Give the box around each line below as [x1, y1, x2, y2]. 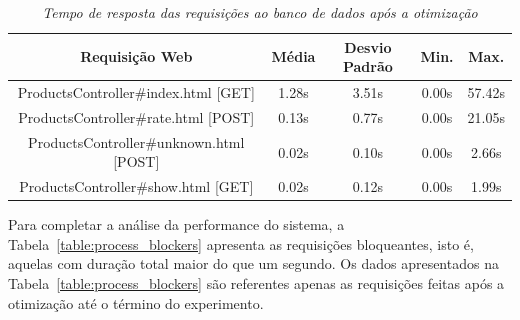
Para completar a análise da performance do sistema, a [8, 214, 345, 235]
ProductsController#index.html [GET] [17, 82, 255, 103]
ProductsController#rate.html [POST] [18, 106, 255, 127]
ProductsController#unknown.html [28, 131, 245, 152]
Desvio [344, 36, 392, 57]
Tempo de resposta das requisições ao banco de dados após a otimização [42, 2, 478, 22]
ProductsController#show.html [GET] [19, 176, 254, 197]
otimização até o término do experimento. [8, 292, 264, 313]
